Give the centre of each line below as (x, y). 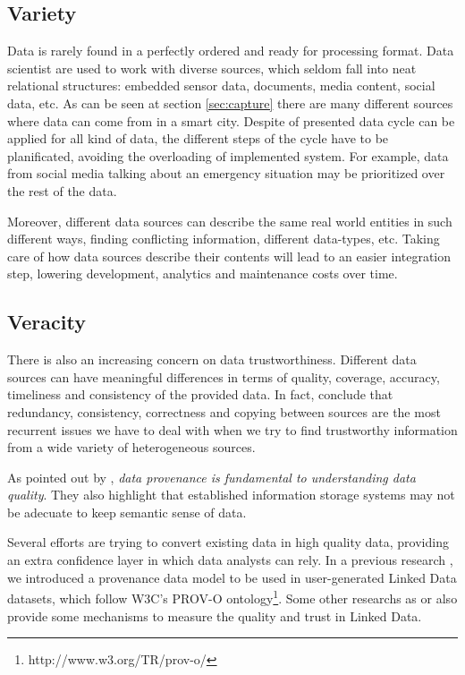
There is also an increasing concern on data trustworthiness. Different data (212, 359)
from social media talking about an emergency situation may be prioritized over (226, 173)
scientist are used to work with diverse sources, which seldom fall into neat (212, 68)
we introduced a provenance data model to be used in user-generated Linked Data (232, 577)
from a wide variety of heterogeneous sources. (131, 447)
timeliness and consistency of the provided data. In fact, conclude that (200, 394)
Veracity (46, 322)
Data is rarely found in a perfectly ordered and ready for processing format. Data (231, 51)
